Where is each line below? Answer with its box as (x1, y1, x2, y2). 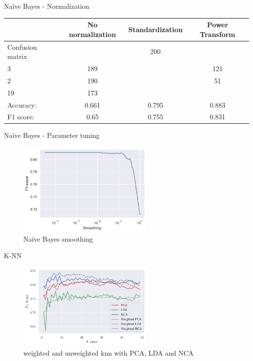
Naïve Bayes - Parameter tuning (4, 130, 100, 140)
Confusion (7, 41, 37, 52)
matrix (7, 51, 27, 61)
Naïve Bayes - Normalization (4, 1, 90, 11)
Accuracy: (7, 99, 37, 110)
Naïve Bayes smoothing (23, 234, 93, 244)
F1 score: (7, 112, 35, 122)
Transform (199, 29, 235, 39)
